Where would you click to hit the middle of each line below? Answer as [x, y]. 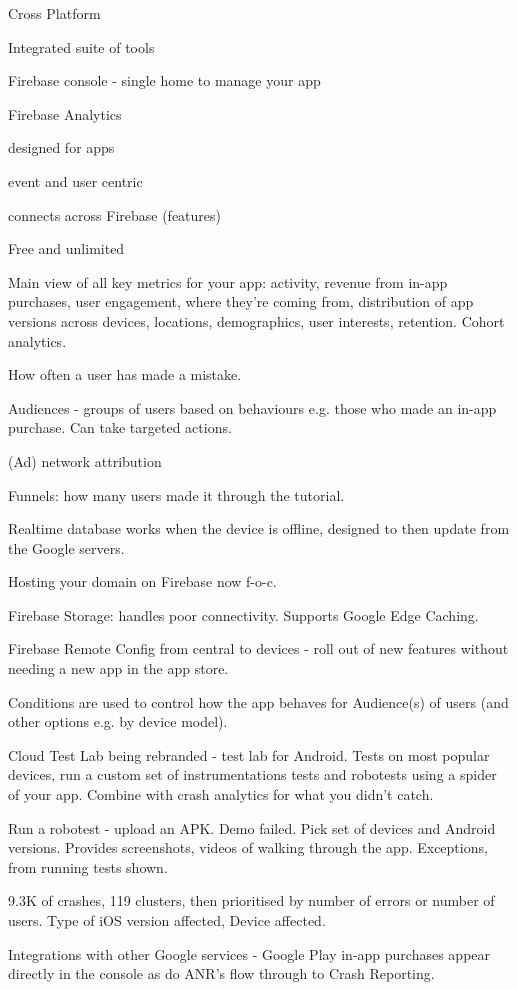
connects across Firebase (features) [114, 214]
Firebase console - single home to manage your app [164, 80]
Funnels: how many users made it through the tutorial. [176, 494]
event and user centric [75, 180]
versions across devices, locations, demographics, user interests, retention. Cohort [256, 320]
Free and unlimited [66, 248]
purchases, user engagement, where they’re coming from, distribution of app [241, 301]
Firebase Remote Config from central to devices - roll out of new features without [258, 648]
